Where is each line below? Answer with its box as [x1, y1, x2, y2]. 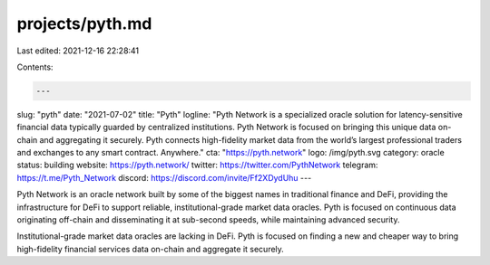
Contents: [16, 62, 54, 72]
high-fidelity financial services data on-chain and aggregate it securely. [16, 243, 285, 254]
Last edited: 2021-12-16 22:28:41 [16, 45, 140, 56]
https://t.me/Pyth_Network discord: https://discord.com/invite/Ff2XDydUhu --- [16, 172, 312, 183]
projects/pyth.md [16, 14, 152, 33]
